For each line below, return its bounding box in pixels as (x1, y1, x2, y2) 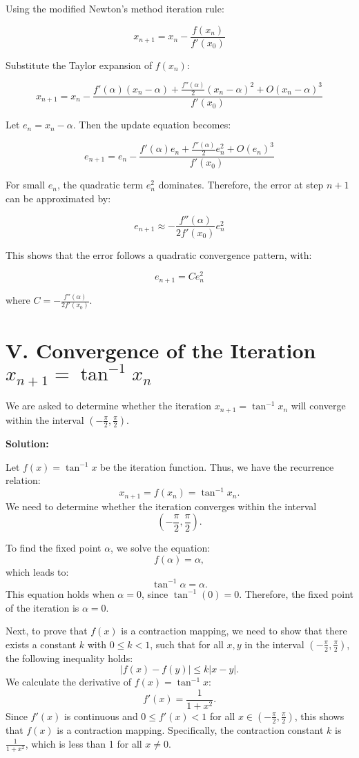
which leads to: (6, 564, 69, 579)
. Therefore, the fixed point (239, 586, 353, 601)
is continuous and (64, 708, 138, 723)
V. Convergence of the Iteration (6, 336, 316, 364)
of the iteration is (6, 600, 79, 614)
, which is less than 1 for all (25, 736, 142, 750)
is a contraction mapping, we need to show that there (121, 623, 347, 638)
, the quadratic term (57, 177, 144, 192)
